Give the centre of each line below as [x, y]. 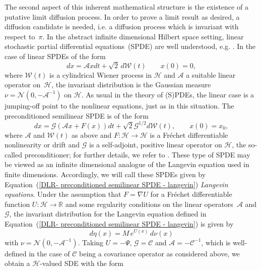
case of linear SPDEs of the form [55, 56]
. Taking [91, 242]
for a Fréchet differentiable [191, 194]
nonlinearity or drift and [42, 145]
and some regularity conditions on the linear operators [149, 204]
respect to [20, 36]
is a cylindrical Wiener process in [101, 74]
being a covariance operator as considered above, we [159, 253]
